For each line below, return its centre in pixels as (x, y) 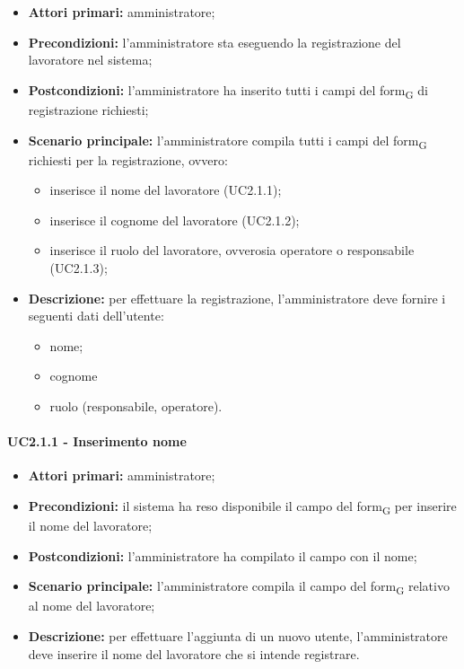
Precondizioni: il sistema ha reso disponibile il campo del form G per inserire (242, 506)
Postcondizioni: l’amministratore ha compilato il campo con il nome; (223, 555)
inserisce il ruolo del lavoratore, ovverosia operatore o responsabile (232, 250)
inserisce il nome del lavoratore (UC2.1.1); (166, 190)
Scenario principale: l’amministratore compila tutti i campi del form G (228, 141)
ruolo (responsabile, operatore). (136, 405)
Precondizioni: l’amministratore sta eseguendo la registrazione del (214, 42)
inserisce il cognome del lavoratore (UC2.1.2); (175, 220)
